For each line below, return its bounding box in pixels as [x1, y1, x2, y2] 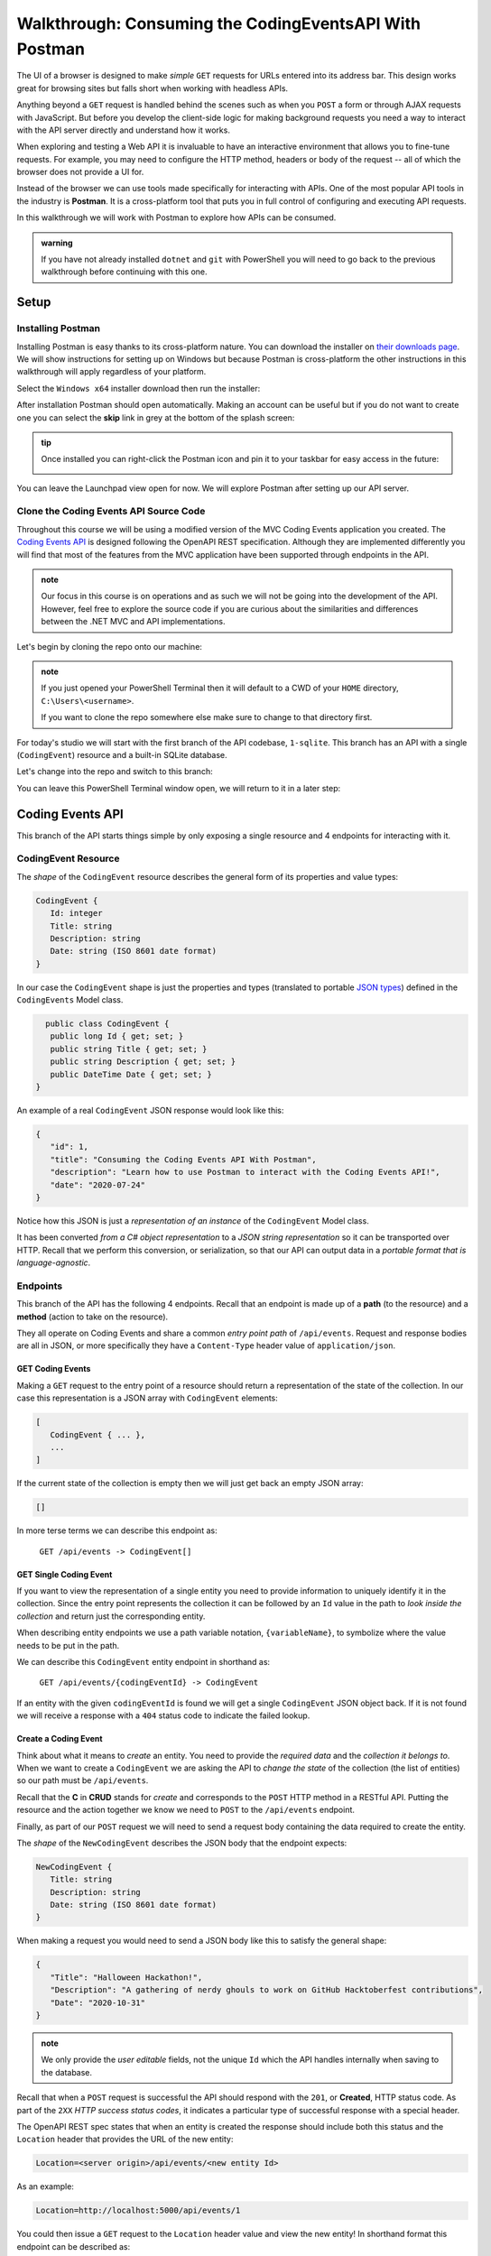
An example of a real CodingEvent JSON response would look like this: [16, 1105, 284, 1115]
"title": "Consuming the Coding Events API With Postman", [50, 1154, 317, 1164]
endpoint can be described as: [16, 2241, 131, 2251]
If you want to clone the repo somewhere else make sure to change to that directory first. [41, 712, 373, 723]
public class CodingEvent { [45, 1019, 170, 1029]
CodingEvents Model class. [16, 994, 124, 1005]
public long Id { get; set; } [50, 1031, 184, 1041]
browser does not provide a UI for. [16, 167, 144, 178]
